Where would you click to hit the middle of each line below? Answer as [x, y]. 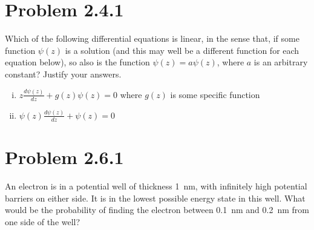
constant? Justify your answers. [63, 74]
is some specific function [215, 94]
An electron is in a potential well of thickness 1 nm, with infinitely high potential [156, 186]
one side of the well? [43, 221]
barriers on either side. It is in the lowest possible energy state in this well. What [155, 198]
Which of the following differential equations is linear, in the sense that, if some [152, 38]
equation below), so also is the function [77, 62]
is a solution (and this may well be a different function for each [182, 50]
